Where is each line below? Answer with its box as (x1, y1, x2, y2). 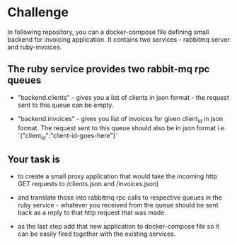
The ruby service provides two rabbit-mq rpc (7, 63, 210, 75)
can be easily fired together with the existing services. (17, 229, 176, 238)
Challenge (7, 4, 69, 21)
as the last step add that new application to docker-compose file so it (17, 222, 220, 231)
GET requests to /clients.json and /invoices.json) (17, 180, 159, 188)
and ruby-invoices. (7, 42, 62, 51)
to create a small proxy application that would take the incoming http (17, 172, 218, 181)
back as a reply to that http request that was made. (17, 208, 166, 217)
